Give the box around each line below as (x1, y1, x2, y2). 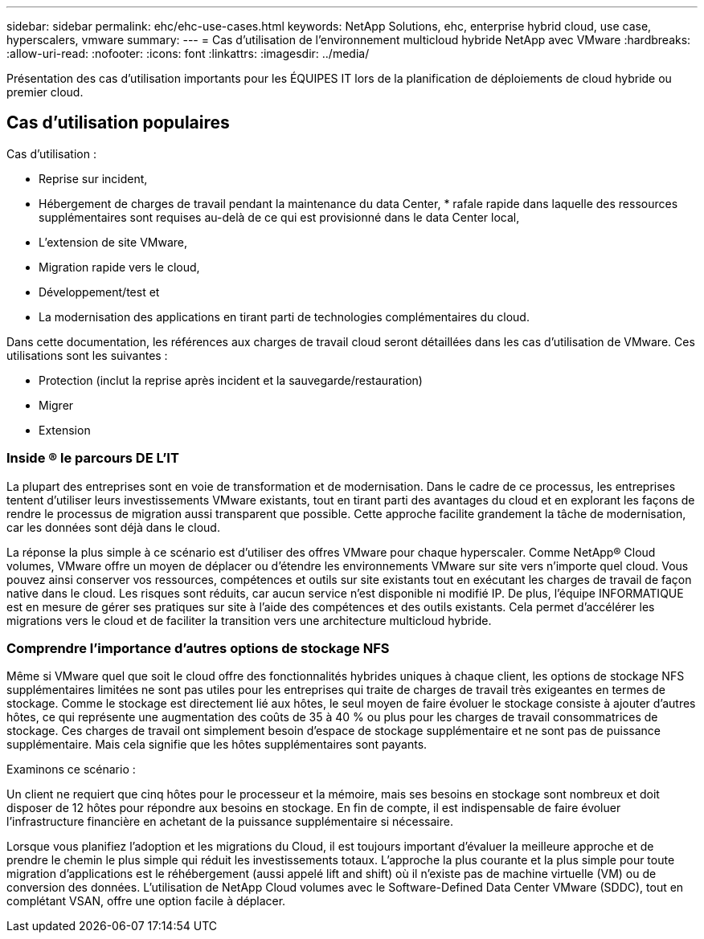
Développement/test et (39, 284, 160, 299)
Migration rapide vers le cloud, (39, 259, 200, 274)
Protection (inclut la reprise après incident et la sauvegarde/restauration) (39, 373, 423, 387)
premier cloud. (6, 85, 84, 99)
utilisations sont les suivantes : (6, 348, 168, 362)
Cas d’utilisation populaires (6, 112, 230, 133)
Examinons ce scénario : (6, 762, 136, 777)
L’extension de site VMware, (39, 235, 188, 249)
